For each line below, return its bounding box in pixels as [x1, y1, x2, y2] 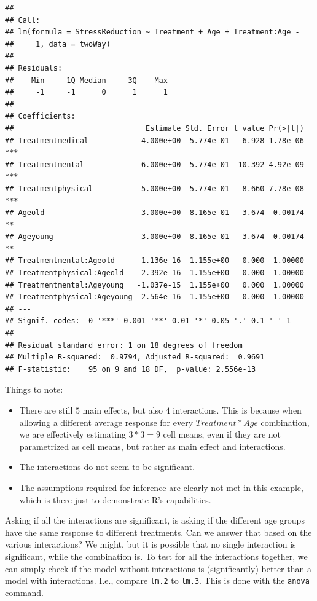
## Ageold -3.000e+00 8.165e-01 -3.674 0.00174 [5, 208, 304, 218]
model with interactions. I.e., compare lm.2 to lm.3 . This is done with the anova [5, 574, 310, 587]
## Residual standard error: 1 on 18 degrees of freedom [5, 340, 243, 350]
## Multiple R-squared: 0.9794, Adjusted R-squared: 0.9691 [5, 353, 265, 362]
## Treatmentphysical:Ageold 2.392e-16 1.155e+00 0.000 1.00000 [5, 269, 304, 278]
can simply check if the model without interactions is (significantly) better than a [5, 562, 311, 575]
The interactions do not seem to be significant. [19, 460, 195, 473]
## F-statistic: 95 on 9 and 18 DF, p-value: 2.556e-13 [5, 364, 256, 374]
